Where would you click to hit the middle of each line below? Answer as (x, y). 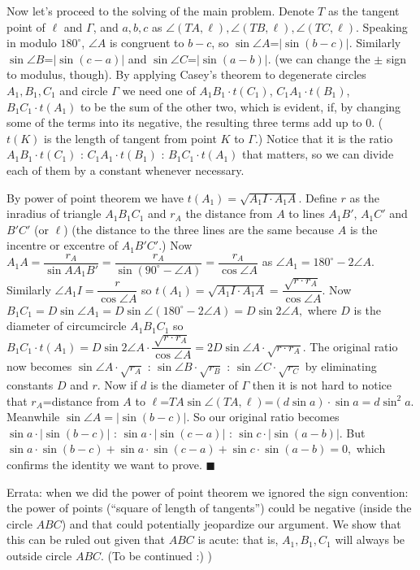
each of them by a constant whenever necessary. (126, 170)
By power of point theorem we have (95, 197)
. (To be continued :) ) (156, 556)
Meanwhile (33, 417)
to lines (307, 213)
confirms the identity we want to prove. (104, 465)
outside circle (39, 556)
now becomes (39, 366)
